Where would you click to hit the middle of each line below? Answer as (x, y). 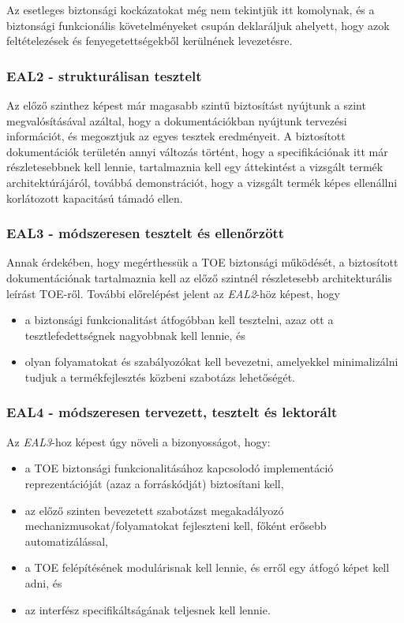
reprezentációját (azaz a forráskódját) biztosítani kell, (154, 483)
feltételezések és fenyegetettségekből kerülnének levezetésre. (150, 41)
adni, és (43, 582)
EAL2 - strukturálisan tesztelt (104, 75)
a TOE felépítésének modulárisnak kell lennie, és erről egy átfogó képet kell (207, 567)
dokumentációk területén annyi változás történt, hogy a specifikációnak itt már (197, 151)
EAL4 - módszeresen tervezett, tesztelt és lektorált (172, 412)
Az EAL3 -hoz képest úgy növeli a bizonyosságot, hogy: (138, 441)
